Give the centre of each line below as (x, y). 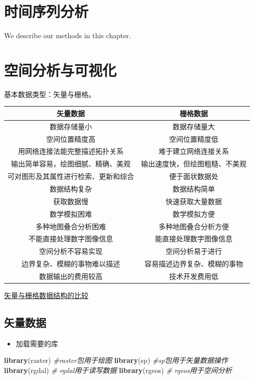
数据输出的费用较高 (71, 276)
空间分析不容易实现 (71, 251)
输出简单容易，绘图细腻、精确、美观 (71, 164)
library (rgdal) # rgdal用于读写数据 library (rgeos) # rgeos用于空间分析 (118, 370)
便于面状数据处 (194, 176)
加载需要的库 (37, 343)
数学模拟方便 (194, 213)
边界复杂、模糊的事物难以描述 (71, 264)
